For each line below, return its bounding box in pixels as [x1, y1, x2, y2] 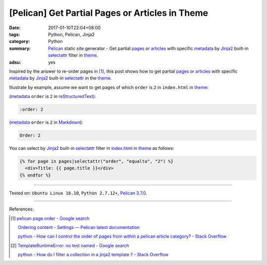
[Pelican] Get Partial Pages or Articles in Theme [9, 7, 209, 18]
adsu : [9, 59, 22, 65]
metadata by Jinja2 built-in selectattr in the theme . [9, 75, 112, 81]
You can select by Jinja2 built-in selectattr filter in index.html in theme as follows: [9, 145, 175, 151]
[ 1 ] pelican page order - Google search [10, 215, 90, 221]
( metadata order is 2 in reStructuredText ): [9, 93, 96, 99]
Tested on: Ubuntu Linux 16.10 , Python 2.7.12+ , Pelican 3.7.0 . [9, 190, 147, 196]
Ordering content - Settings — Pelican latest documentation [18, 224, 140, 230]
